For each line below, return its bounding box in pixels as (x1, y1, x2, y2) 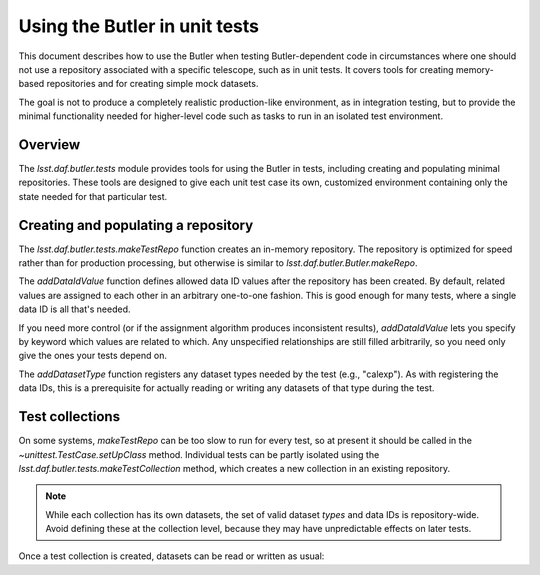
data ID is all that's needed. (18, 303, 131, 315)
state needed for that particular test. (18, 190, 168, 202)
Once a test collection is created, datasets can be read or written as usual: (18, 550, 325, 562)
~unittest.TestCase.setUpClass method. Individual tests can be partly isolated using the (18, 448, 380, 460)
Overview (18, 136, 81, 153)
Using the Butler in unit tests (18, 15, 260, 37)
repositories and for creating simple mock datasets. (46, 78, 259, 90)
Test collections (18, 408, 120, 425)
